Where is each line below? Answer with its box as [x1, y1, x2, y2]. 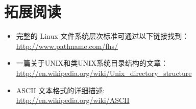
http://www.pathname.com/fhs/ [16, 40, 118, 51]
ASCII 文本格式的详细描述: [16, 85, 105, 95]
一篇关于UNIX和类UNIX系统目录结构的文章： [16, 58, 168, 68]
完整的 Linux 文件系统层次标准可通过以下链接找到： [16, 31, 189, 41]
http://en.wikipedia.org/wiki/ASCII [16, 95, 130, 105]
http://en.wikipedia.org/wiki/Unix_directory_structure [16, 67, 192, 78]
